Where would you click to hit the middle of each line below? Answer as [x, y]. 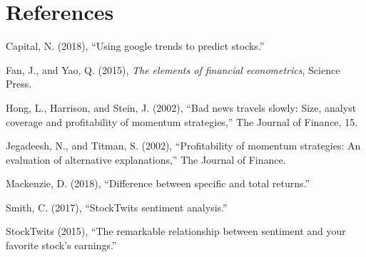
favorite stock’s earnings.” [61, 245]
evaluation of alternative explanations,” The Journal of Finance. [146, 159]
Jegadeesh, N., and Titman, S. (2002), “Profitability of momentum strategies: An [183, 146]
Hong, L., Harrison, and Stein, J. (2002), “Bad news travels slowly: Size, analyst [181, 107]
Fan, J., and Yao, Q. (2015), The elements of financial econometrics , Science [173, 69]
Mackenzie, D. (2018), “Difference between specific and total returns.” [158, 183]
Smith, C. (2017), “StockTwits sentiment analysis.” [117, 207]
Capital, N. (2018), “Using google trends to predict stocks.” [135, 46]
